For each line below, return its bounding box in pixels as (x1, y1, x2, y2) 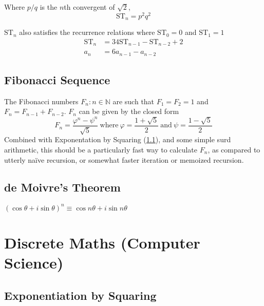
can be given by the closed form (79, 106, 179, 117)
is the (40, 2, 58, 12)
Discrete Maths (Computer (4, 232, 200, 253)
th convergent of (64, 2, 115, 12)
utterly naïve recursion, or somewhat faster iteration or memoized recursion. (4, 154, 244, 165)
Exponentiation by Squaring (4, 287, 157, 303)
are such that (112, 95, 155, 106)
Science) (4, 252, 64, 273)
